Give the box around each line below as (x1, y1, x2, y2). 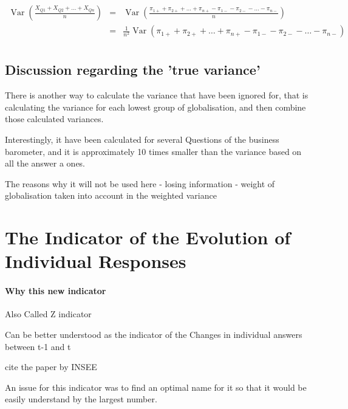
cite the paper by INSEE (5, 360, 97, 373)
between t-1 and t (5, 340, 71, 352)
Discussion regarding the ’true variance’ (5, 60, 261, 79)
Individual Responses (5, 249, 186, 273)
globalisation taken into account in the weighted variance (5, 189, 217, 202)
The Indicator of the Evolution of (5, 225, 291, 250)
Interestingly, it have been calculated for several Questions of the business (5, 133, 279, 146)
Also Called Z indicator (5, 308, 92, 320)
